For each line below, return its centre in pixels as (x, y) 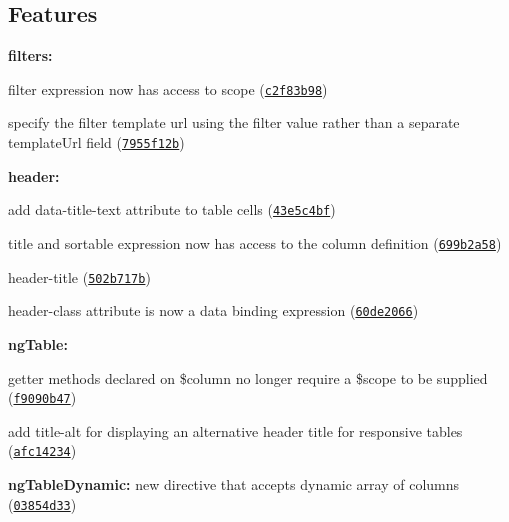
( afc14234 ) (42, 450)
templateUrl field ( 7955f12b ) (96, 142)
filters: (30, 55)
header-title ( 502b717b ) (79, 276)
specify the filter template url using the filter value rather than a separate (234, 122)
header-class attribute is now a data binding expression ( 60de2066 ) (213, 310)
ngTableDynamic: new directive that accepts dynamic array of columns (234, 484)
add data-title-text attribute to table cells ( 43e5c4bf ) (172, 209)
